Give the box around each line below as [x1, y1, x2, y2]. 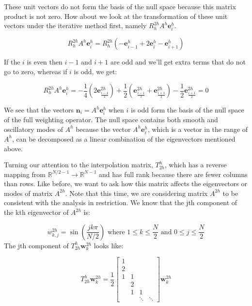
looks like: [94, 240, 124, 250]
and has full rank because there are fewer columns [99, 169, 248, 179]
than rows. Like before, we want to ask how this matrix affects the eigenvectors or [4, 178, 247, 189]
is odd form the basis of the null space [130, 105, 244, 114]
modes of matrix [4, 188, 53, 198]
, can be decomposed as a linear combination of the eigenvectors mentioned [12, 133, 236, 144]
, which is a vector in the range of [147, 124, 248, 134]
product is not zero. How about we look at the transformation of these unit [4, 11, 228, 21]
